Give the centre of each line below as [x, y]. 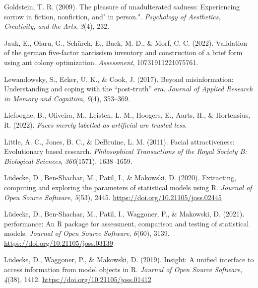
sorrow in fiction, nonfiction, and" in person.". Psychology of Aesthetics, [112, 16]
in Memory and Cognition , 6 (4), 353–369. [67, 98]
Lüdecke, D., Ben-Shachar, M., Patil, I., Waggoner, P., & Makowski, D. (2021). [124, 214]
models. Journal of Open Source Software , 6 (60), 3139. [87, 233]
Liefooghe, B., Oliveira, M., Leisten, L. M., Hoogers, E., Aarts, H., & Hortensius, [127, 115]
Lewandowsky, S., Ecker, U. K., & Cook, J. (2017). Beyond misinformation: [119, 79]
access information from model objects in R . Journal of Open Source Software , [123, 269]
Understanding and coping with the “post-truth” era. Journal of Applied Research [129, 89]
